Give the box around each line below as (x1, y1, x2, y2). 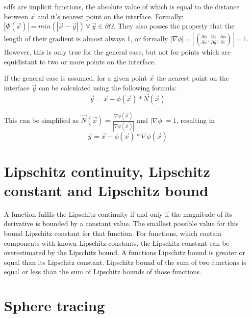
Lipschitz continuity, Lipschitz (4, 161, 210, 181)
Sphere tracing (4, 295, 105, 316)
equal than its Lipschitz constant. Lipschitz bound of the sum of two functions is (4, 257, 247, 267)
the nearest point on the (156, 73, 229, 83)
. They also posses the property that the (113, 21, 235, 31)
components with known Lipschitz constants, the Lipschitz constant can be (4, 237, 229, 248)
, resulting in (176, 115, 215, 125)
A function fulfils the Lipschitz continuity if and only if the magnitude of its (4, 208, 232, 219)
